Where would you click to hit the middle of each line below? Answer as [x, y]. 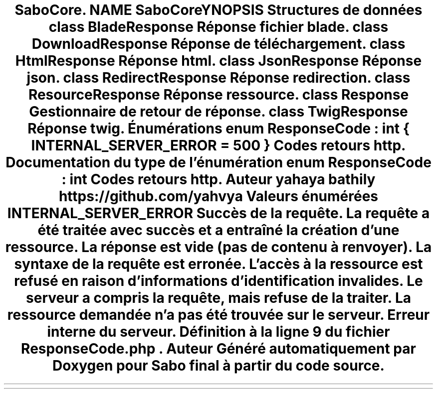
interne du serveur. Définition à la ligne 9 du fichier [218, 332]
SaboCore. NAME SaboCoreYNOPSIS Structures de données [218, 10]
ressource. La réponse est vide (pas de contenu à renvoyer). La [218, 247]
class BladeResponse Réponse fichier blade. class [218, 27]
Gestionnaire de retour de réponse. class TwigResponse [218, 112]
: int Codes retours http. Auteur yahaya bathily [218, 179]
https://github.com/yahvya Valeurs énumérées [218, 196]
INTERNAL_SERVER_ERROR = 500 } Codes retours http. [218, 145]
